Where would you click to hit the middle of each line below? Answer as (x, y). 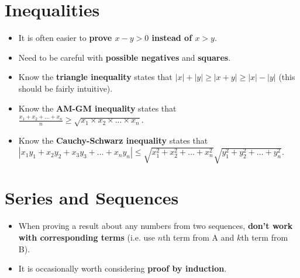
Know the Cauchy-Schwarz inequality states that (113, 140)
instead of (172, 38)
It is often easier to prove (65, 38)
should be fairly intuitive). (65, 88)
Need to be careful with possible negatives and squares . (125, 57)
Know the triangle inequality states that (95, 77)
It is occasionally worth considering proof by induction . (123, 268)
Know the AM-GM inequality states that (97, 108)
